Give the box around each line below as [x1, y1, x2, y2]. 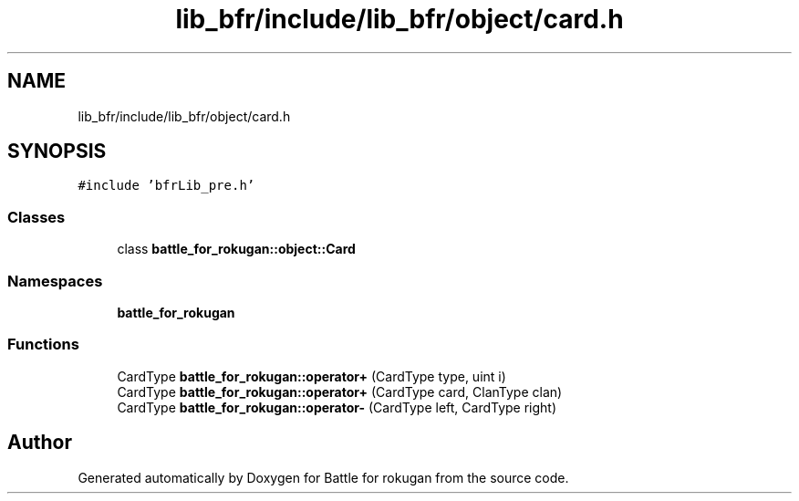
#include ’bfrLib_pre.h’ [78, 178, 255, 193]
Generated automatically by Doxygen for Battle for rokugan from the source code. [78, 469, 569, 485]
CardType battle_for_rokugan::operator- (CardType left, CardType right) [117, 399, 557, 415]
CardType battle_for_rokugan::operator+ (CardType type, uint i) [117, 368, 506, 384]
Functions [7, 335, 79, 354]
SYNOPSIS [7, 140, 107, 163]
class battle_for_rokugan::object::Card [117, 241, 356, 257]
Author [7, 431, 72, 454]
